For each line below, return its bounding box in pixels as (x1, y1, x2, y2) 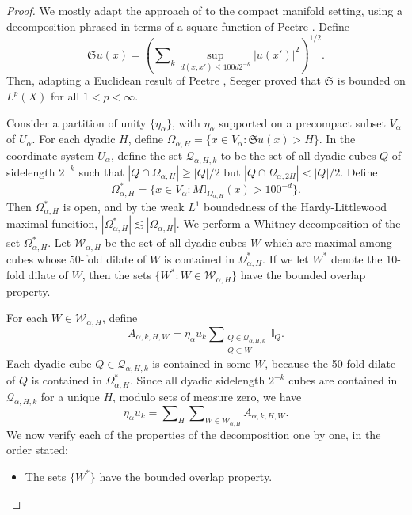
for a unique (40, 388, 100, 404)
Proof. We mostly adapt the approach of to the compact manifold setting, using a (6, 2, 402, 18)
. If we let (262, 250, 309, 267)
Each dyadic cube (6, 355, 92, 372)
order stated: (6, 441, 68, 458)
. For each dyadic (32, 131, 116, 147)
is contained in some (152, 355, 251, 372)
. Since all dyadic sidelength (129, 372, 265, 388)
